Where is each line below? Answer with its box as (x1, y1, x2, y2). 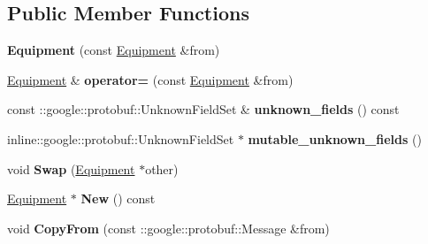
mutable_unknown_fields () (248, 129, 422, 148)
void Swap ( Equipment (7, 159, 135, 178)
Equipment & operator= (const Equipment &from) (7, 70, 294, 88)
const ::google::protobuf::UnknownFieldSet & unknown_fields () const (7, 100, 400, 118)
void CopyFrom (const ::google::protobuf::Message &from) (7, 218, 330, 237)
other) (145, 159, 179, 178)
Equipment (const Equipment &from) (7, 41, 220, 59)
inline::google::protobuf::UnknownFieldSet (7, 129, 234, 148)
